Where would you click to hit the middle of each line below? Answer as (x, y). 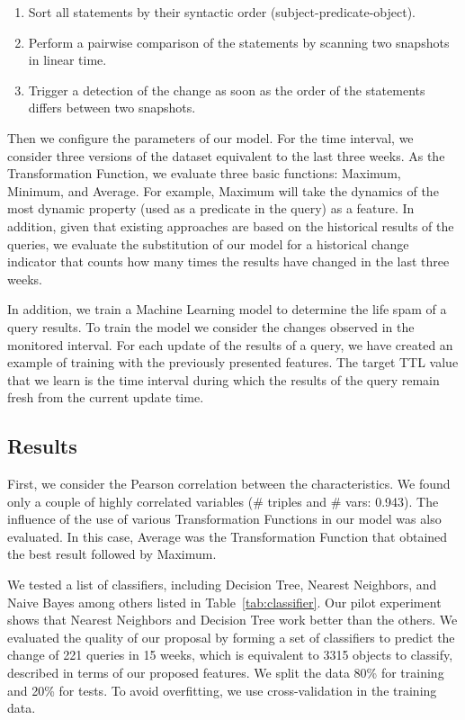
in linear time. (67, 60)
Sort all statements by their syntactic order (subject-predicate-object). (222, 12)
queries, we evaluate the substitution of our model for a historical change (208, 243)
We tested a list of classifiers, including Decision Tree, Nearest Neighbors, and (222, 585)
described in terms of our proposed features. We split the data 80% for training (226, 673)
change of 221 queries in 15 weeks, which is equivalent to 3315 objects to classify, (230, 655)
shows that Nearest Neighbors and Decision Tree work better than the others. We (232, 620)
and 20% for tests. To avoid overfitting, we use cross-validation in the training (222, 690)
